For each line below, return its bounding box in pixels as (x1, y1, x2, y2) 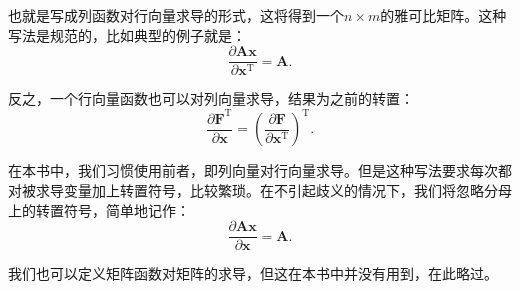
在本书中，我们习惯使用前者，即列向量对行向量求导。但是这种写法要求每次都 (8, 160, 512, 181)
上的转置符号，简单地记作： (8, 199, 190, 220)
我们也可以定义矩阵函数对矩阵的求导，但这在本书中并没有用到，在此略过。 (8, 263, 498, 284)
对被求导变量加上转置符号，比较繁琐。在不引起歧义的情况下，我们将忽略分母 (8, 179, 512, 200)
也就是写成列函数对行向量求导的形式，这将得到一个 (8, 5, 344, 25)
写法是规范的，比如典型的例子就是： (8, 24, 246, 45)
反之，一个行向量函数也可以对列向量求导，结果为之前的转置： (8, 88, 414, 109)
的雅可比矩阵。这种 (380, 5, 507, 25)
